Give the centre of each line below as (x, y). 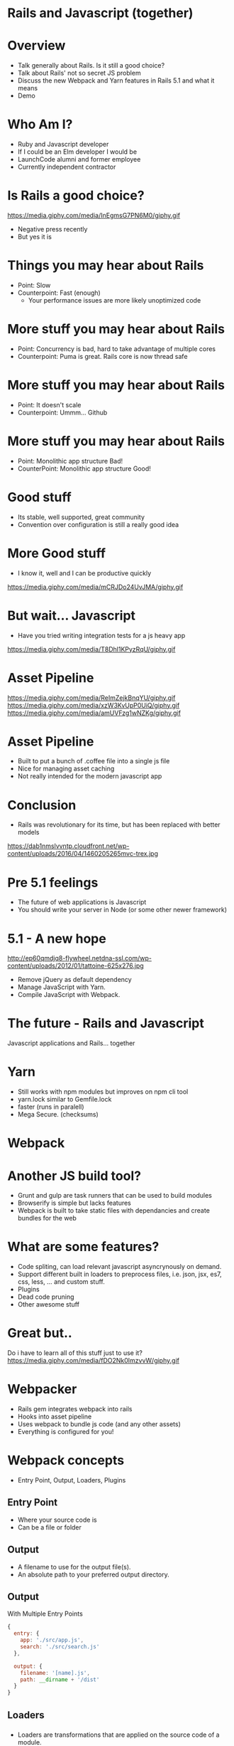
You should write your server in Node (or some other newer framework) (122, 910)
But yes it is (34, 237)
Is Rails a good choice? (76, 195)
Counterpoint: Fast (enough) (59, 293)
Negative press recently (52, 229)
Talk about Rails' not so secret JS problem (79, 73)
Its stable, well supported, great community (81, 517)
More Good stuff (57, 553)
